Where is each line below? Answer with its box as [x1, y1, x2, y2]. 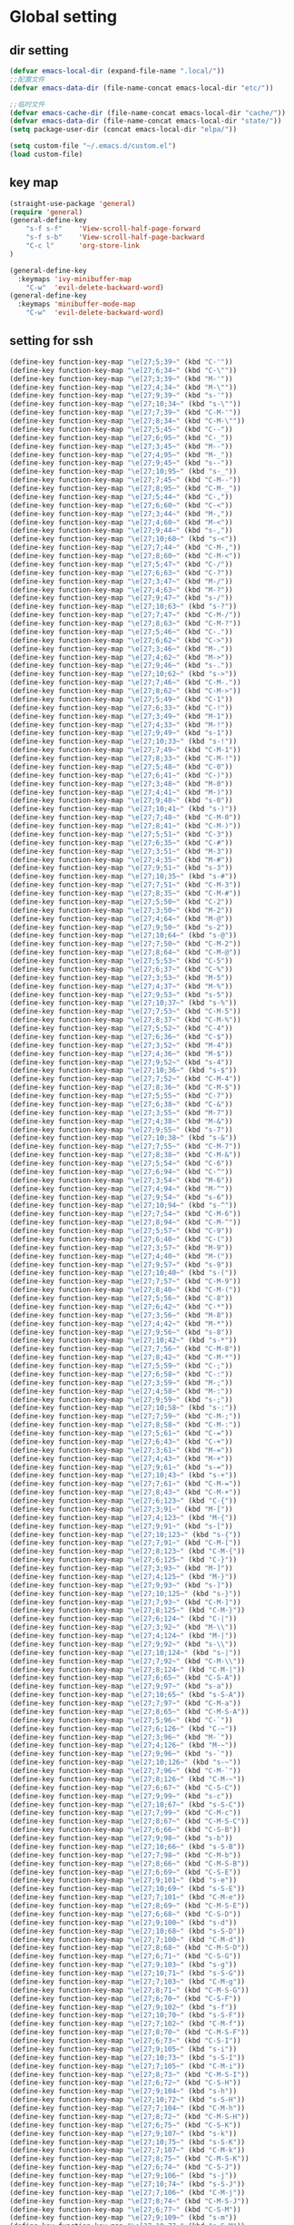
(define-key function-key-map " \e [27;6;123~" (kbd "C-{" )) [9, 1496, 238, 1505]
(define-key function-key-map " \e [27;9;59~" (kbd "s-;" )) [9, 1395, 233, 1404]
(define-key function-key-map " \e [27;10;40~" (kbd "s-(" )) [9, 1269, 238, 1278]
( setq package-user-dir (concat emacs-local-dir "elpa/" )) [9, 125, 238, 134]
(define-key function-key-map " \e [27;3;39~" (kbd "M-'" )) [9, 374, 233, 383]
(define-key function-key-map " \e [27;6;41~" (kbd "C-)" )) [9, 770, 233, 779]
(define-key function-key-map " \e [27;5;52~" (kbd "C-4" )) [9, 1024, 233, 1033]
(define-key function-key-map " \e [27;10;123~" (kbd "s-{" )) [9, 1530, 242, 1539]
